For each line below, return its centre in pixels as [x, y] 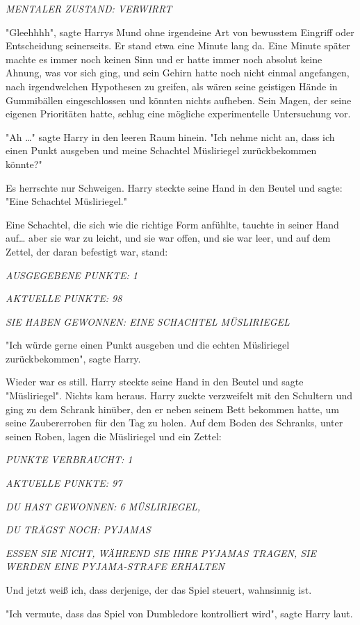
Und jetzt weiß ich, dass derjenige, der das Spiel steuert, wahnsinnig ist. [159, 590]
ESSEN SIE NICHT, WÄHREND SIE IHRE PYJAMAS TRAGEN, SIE [161, 552]
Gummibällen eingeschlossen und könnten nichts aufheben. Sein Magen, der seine [179, 100]
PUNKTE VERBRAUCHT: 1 [69, 459]
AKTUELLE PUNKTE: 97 [64, 483]
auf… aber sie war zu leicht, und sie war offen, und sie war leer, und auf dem [168, 238]
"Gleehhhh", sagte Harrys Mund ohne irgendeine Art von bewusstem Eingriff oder [180, 32]
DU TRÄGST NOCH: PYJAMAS [78, 530]
